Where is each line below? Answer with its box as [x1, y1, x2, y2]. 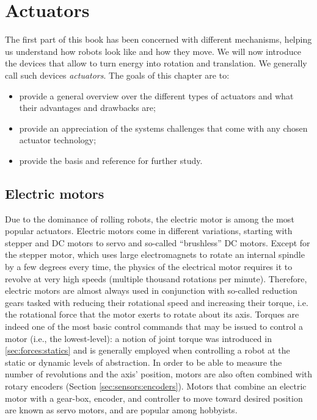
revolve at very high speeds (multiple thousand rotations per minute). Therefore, [5, 272, 307, 285]
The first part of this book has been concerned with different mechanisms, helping [5, 33, 312, 46]
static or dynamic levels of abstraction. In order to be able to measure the [5, 355, 282, 368]
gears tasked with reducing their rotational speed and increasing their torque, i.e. [5, 296, 308, 308]
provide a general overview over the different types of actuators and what [19, 89, 294, 102]
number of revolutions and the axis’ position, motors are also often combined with [5, 368, 313, 380]
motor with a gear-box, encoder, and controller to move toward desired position [5, 391, 303, 404]
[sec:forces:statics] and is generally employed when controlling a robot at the [5, 344, 290, 357]
